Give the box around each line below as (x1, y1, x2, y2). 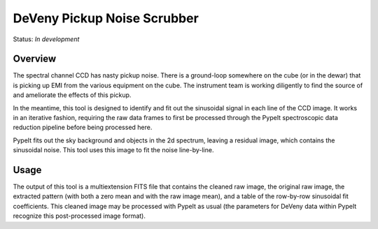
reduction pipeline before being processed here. (13, 123, 153, 132)
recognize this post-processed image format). (13, 212, 146, 220)
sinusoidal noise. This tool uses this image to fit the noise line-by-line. (13, 146, 214, 154)
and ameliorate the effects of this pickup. (13, 91, 132, 99)
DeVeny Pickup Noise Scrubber (13, 10, 199, 26)
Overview (13, 53, 57, 65)
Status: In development (13, 35, 80, 43)
